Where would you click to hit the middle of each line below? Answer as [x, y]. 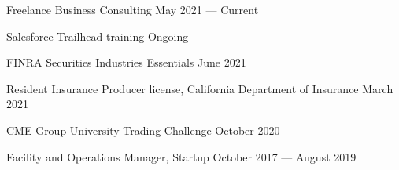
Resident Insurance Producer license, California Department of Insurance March [200, 88]
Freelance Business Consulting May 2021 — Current [133, 9]
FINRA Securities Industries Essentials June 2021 [126, 62]
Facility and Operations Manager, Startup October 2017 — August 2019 [181, 156]
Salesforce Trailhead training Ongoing [98, 36]
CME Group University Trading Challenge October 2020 [143, 130]
